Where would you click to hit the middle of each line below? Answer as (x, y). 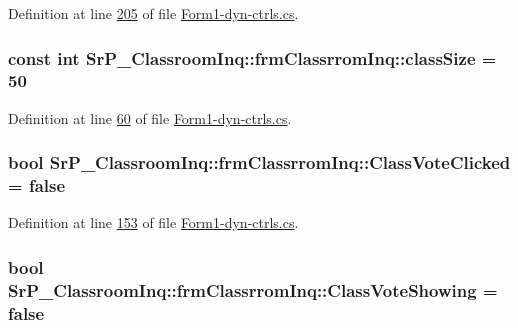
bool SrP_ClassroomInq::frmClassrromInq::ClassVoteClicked (259, 162)
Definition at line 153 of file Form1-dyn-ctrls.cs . (153, 222)
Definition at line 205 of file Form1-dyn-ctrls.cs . (153, 13)
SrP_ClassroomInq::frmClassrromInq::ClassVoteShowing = (253, 289)
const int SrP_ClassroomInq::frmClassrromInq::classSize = (252, 57)
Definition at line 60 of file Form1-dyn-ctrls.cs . (150, 117)
